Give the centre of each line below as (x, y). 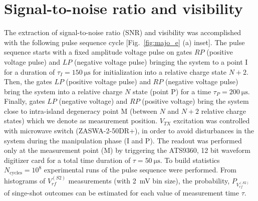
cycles (16, 173)
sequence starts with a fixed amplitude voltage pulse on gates (98, 52)
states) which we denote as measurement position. (81, 121)
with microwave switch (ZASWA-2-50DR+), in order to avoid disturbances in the (129, 131)
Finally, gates (25, 101)
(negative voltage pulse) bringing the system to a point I (161, 61)
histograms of (25, 180)
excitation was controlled (212, 121)
